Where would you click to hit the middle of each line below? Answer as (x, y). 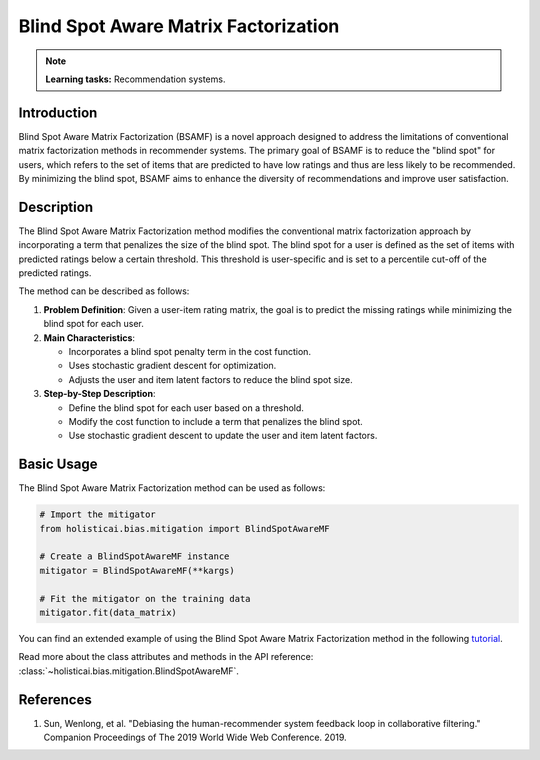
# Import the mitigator (98, 514)
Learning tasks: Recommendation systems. (135, 79)
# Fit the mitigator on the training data (145, 598)
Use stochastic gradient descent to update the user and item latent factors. (223, 436)
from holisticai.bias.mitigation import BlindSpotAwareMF (184, 528)
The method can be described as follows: (104, 291)
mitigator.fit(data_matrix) (108, 613)
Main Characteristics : (89, 337)
